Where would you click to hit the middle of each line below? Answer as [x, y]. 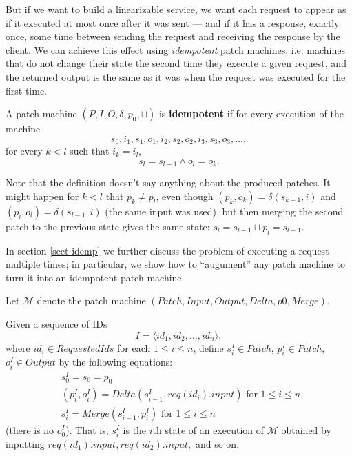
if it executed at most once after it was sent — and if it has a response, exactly [173, 22]
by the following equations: [116, 362]
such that [90, 151]
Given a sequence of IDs [56, 324]
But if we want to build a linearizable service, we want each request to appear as [176, 9]
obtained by [306, 429]
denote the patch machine [91, 300]
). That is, [87, 429]
